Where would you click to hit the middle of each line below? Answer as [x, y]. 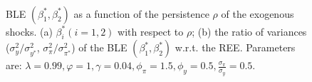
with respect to [151, 31]
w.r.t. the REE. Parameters [235, 47]
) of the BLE [99, 47]
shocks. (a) [29, 31]
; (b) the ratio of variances [249, 31]
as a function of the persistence [141, 13]
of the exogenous [258, 13]
